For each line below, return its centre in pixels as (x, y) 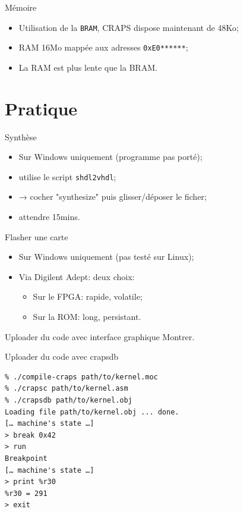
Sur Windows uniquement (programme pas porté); (111, 157)
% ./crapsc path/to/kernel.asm (67, 389)
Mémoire (21, 7)
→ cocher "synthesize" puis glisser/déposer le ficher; (113, 197)
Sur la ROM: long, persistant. (87, 317)
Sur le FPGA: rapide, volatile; (88, 296)
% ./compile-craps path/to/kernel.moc (81, 377)
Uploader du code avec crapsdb (62, 356)
